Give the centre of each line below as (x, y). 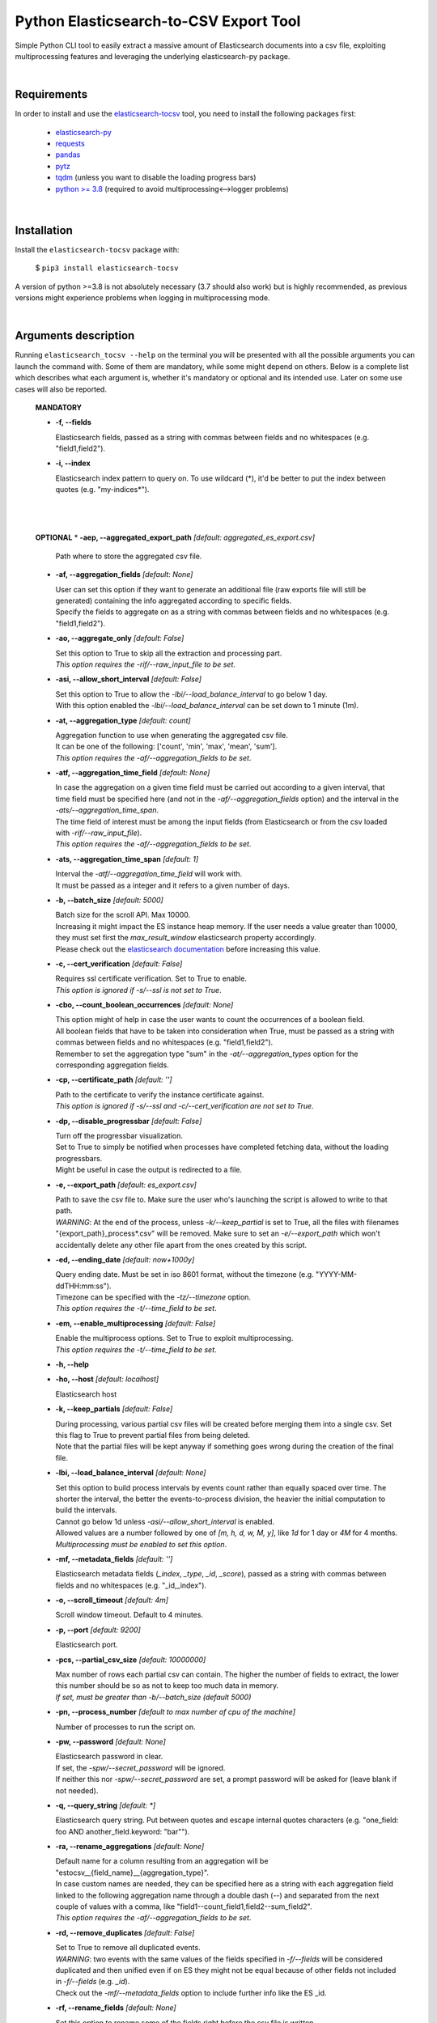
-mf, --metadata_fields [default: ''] (114, 1559)
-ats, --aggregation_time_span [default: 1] (127, 859)
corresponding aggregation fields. (112, 1065)
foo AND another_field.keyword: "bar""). (123, 1831)
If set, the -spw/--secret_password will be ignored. (140, 1767)
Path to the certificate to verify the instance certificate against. (160, 1094)
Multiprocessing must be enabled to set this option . (141, 1544)
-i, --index (73, 463)
